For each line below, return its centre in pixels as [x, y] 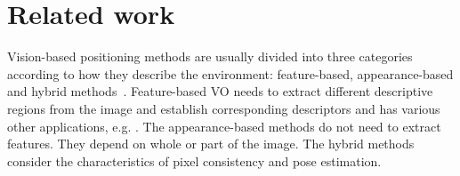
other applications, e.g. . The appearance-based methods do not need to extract [224, 126]
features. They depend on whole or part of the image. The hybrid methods [211, 144]
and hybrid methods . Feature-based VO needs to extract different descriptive [220, 91]
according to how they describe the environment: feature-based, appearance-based [230, 73]
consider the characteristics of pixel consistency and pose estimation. [194, 160]
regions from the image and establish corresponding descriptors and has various [224, 108]
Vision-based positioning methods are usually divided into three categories [210, 56]
